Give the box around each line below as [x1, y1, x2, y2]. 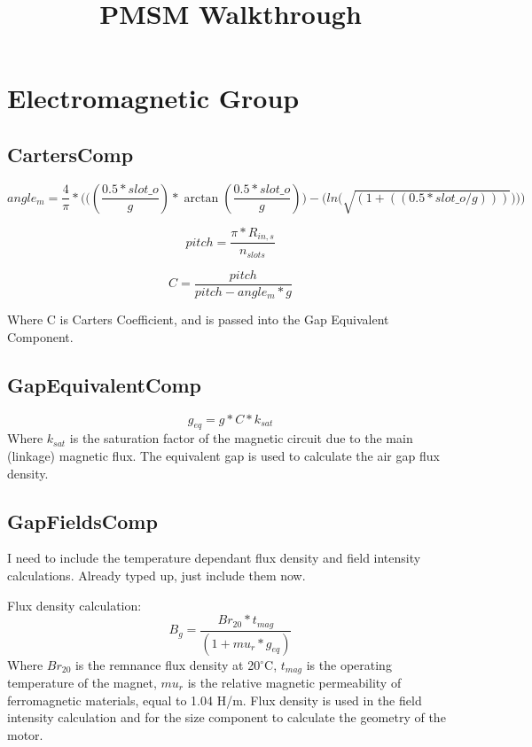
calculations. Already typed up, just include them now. [7, 565, 306, 584]
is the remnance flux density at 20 [74, 655, 261, 673]
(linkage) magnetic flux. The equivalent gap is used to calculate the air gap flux [7, 447, 440, 464]
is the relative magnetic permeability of [187, 673, 402, 691]
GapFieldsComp [7, 507, 158, 534]
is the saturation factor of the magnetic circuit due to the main [69, 429, 413, 447]
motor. [7, 725, 43, 743]
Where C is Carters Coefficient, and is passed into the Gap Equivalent [7, 310, 389, 329]
